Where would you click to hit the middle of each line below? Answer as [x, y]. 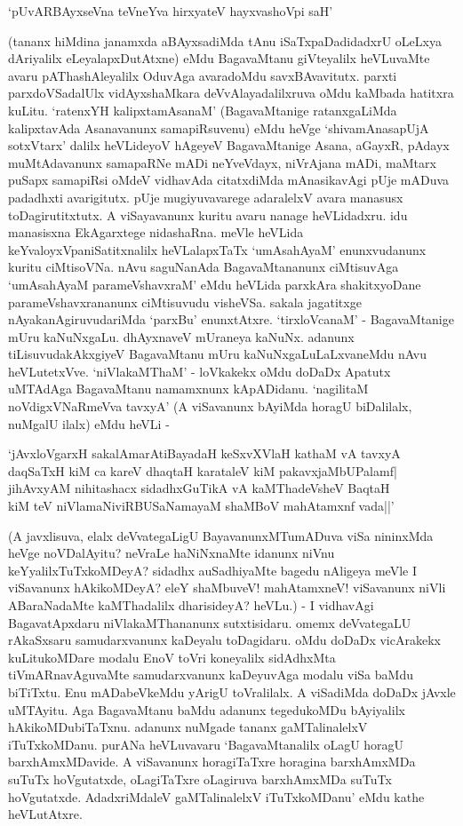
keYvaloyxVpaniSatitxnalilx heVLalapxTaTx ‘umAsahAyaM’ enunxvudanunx [217, 249]
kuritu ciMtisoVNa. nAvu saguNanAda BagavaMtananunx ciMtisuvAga [204, 267]
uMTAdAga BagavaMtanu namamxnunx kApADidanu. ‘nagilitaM [188, 389]
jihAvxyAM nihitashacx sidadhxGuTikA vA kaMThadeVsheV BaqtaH [199, 488]
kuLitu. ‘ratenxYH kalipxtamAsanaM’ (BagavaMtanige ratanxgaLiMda [203, 110]
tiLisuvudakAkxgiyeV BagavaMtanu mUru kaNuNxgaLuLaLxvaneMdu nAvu [217, 354]
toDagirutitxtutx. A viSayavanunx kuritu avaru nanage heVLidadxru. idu [208, 214]
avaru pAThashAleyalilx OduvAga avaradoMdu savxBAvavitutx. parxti [203, 75]
